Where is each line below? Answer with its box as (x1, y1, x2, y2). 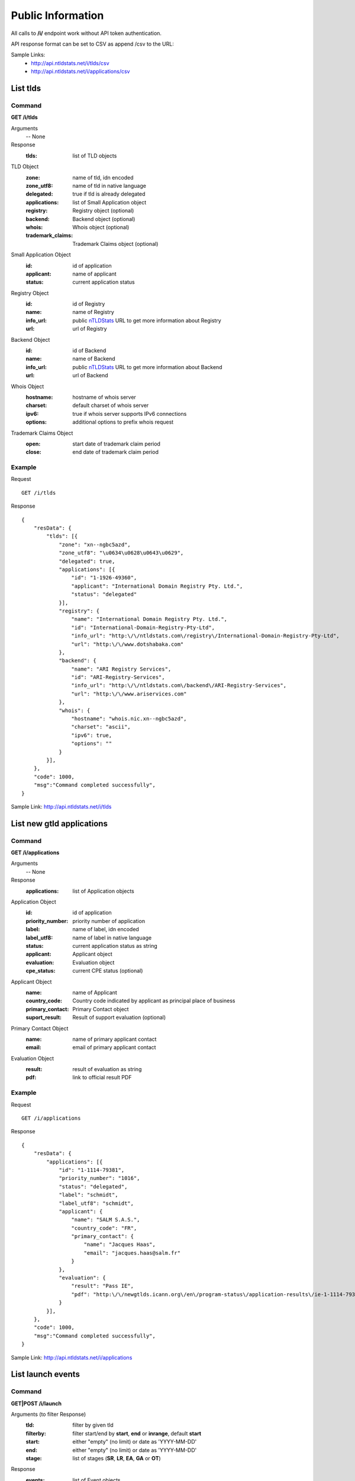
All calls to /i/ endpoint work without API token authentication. (11, 30, 162, 37)
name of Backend (72, 355, 115, 363)
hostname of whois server (72, 393, 136, 400)
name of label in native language (72, 934, 152, 941)
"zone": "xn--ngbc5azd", (59, 541, 131, 548)
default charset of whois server (72, 402, 149, 409)
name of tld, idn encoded (72, 174, 134, 181)
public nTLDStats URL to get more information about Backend (72, 363, 222, 370)
